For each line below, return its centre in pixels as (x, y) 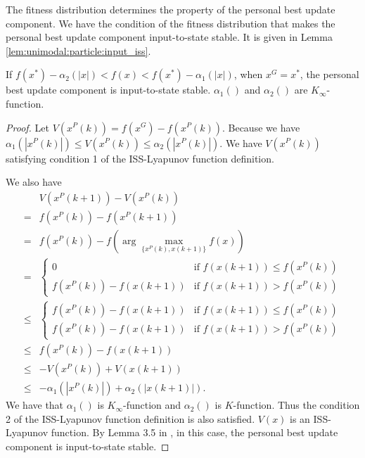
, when (248, 74)
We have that (35, 405)
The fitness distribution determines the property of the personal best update (171, 9)
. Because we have (261, 127)
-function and (152, 405)
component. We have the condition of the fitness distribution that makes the (171, 23)
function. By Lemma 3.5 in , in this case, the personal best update (194, 432)
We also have (34, 182)
